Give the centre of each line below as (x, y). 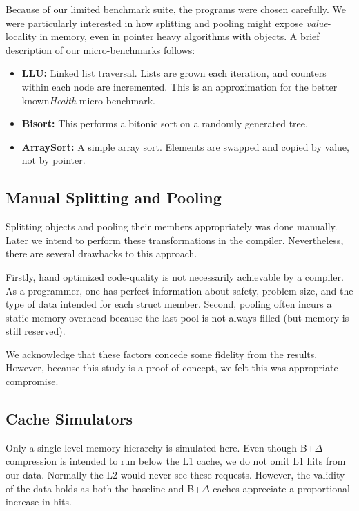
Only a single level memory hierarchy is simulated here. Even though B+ (160, 447)
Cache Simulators (69, 419)
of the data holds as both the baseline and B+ (104, 488)
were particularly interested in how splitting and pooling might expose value (167, 22)
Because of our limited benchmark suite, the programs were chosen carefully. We (176, 9)
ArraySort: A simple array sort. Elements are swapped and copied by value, (185, 146)
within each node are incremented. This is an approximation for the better (179, 86)
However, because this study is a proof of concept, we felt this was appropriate (172, 368)
